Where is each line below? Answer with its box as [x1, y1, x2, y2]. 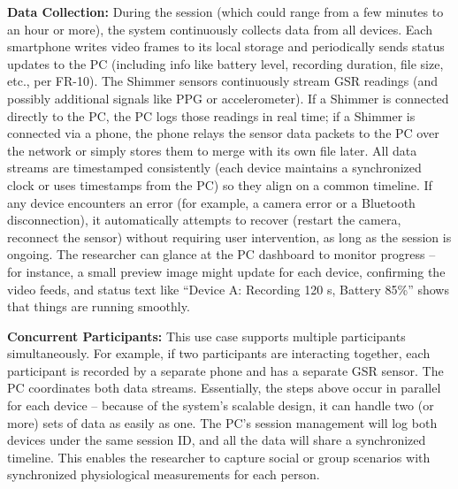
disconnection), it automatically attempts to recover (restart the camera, [7, 210, 401, 229]
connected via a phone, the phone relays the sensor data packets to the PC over [7, 124, 439, 142]
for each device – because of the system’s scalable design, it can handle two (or [7, 396, 434, 415]
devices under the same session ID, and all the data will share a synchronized [7, 431, 426, 449]
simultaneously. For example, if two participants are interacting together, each [7, 344, 431, 363]
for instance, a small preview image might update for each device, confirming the [7, 262, 446, 280]
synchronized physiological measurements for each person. [7, 465, 320, 484]
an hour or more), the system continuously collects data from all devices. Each [7, 19, 432, 38]
